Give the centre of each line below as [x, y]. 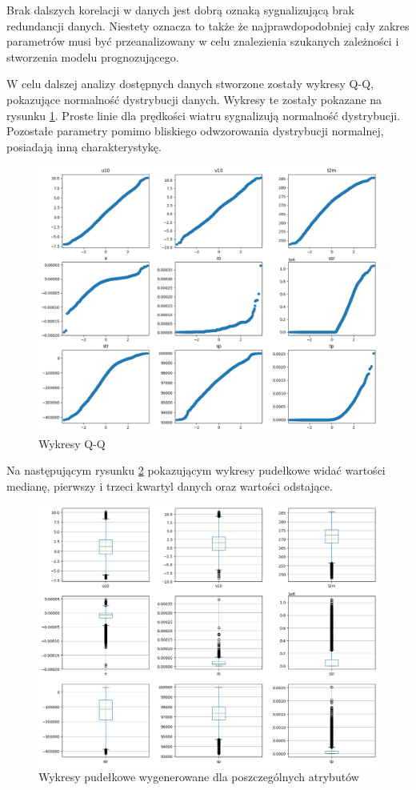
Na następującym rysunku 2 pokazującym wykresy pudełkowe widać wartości [196, 470]
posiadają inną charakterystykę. [84, 146]
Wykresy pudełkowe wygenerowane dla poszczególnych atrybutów [199, 777]
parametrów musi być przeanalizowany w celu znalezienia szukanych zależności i [203, 41]
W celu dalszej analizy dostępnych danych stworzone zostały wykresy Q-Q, [190, 84]
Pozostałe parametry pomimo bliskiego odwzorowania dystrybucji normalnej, [195, 131]
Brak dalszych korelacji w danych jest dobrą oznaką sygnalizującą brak [180, 10]
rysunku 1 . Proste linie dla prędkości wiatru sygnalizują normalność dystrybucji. [204, 115]
